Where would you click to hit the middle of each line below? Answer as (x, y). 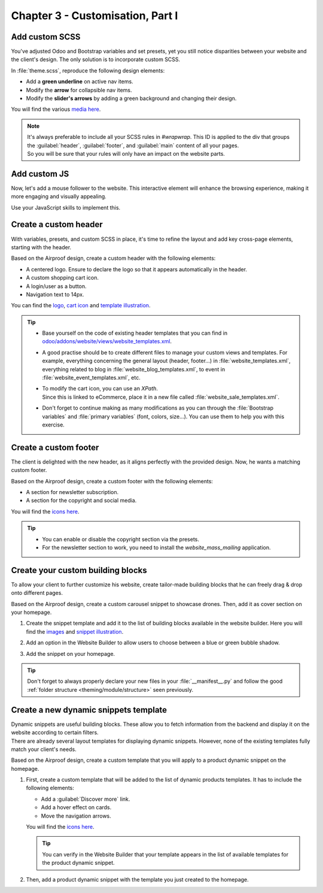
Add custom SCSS (46, 37)
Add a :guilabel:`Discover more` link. (86, 799)
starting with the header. (41, 247)
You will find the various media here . (56, 109)
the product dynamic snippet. (78, 863)
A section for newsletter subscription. (72, 492)
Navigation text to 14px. (55, 294)
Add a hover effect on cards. (76, 807)
